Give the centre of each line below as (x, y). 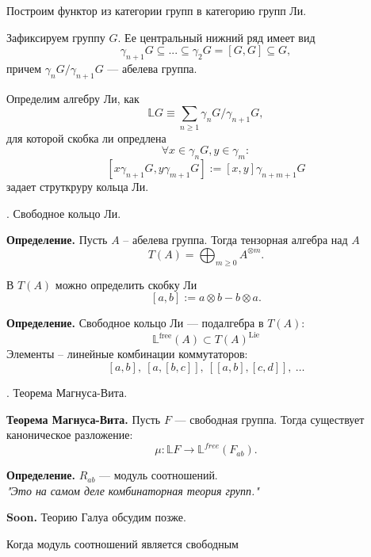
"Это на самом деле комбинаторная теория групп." (133, 490)
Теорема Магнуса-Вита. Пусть (84, 419)
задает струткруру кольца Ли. (78, 187)
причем (24, 68)
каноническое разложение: (70, 435)
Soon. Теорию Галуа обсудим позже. (96, 517)
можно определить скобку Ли (126, 284)
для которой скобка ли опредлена (86, 137)
